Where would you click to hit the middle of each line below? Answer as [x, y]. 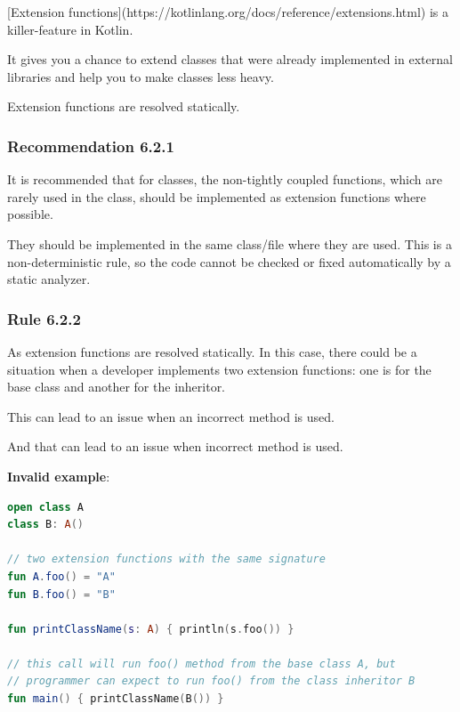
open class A [45, 507]
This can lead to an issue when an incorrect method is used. [171, 416]
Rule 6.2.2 [44, 318]
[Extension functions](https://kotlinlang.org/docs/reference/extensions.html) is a [228, 12]
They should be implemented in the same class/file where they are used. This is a [230, 243]
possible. [30, 214]
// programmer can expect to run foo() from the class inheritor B [211, 681]
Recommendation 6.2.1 [91, 146]
